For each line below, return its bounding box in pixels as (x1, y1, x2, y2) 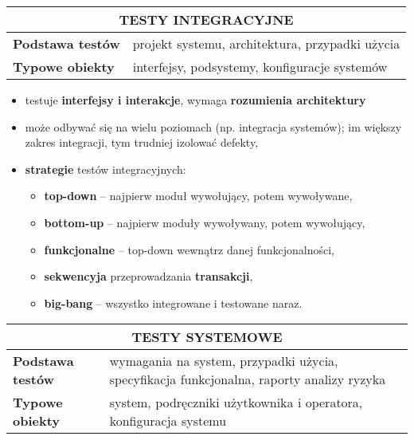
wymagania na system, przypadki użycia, (109, 352, 338, 371)
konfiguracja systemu (109, 411, 227, 430)
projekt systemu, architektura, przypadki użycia (132, 34, 400, 53)
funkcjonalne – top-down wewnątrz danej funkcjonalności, (44, 241, 334, 257)
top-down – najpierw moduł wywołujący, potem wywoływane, (44, 187, 353, 204)
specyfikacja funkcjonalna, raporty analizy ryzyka (109, 370, 386, 389)
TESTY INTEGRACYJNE (119, 10, 294, 29)
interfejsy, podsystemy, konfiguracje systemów (132, 57, 388, 76)
